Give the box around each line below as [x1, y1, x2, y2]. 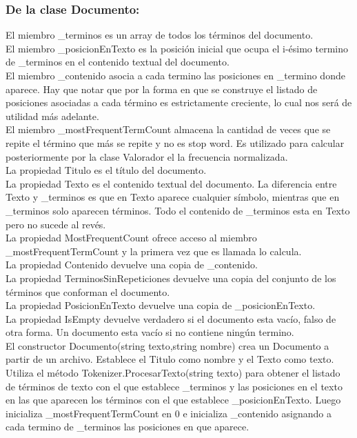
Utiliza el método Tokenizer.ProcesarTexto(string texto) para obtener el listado [6, 366, 340, 380]
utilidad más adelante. [6, 108, 99, 123]
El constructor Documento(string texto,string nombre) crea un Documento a [6, 338, 329, 352]
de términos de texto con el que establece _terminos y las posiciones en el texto [6, 379, 343, 393]
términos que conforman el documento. [6, 284, 170, 299]
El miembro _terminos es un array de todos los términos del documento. [6, 28, 314, 42]
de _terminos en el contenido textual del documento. [6, 54, 229, 69]
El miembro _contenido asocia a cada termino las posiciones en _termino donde [6, 68, 345, 82]
